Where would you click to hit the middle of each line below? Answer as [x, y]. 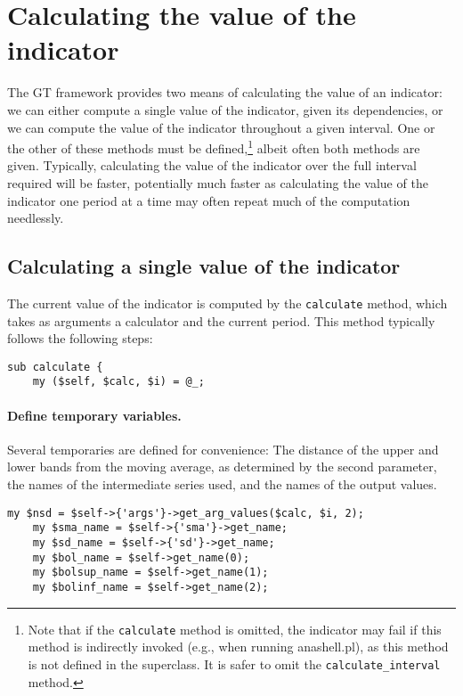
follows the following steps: [80, 338]
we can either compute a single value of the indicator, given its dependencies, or [225, 109]
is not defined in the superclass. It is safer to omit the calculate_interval [234, 663]
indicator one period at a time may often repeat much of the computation [209, 200]
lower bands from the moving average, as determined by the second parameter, [222, 467]
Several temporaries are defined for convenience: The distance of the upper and [223, 449]
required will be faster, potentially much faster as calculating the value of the [218, 182]
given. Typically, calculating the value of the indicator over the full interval [212, 165]
